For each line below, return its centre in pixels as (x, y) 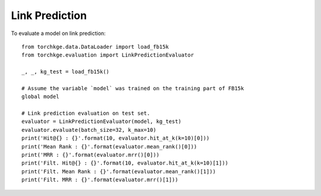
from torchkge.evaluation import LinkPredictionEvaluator (108, 55)
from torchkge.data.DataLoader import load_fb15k (95, 47)
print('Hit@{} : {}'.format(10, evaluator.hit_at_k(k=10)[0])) (116, 138)
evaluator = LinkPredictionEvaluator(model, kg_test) (101, 121)
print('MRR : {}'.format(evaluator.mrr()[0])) (91, 155)
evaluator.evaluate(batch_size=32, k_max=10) (89, 130)
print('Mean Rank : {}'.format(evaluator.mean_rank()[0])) (109, 146)
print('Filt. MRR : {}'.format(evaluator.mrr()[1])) (100, 180)
